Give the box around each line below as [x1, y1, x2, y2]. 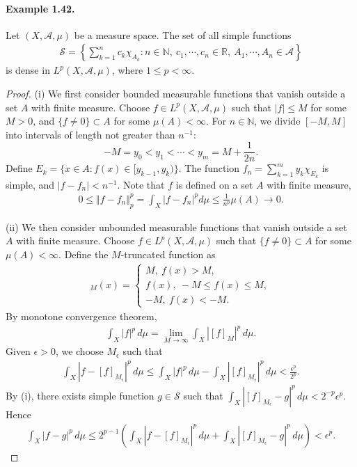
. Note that [117, 177, 165, 191]
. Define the [58, 246, 109, 261]
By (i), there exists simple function [6, 388, 154, 402]
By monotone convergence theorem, [6, 308, 157, 323]
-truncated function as [120, 246, 216, 261]
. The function [178, 161, 240, 175]
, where [111, 63, 143, 77]
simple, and [6, 177, 55, 191]
